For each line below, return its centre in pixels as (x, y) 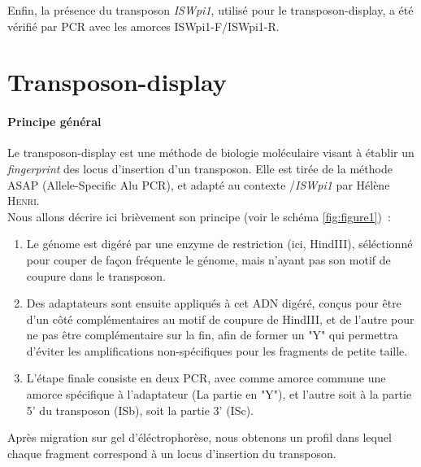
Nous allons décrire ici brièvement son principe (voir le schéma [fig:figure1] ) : (199, 216)
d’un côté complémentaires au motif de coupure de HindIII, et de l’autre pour (220, 319)
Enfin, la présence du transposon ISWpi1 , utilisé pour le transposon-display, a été (210, 10)
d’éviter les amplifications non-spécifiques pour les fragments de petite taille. (217, 350)
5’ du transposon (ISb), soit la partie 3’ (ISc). (140, 410)
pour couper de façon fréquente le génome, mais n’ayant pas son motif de (208, 259)
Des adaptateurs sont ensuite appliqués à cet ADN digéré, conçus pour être (214, 303)
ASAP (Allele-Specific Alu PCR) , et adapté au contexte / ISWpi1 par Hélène (199, 184)
